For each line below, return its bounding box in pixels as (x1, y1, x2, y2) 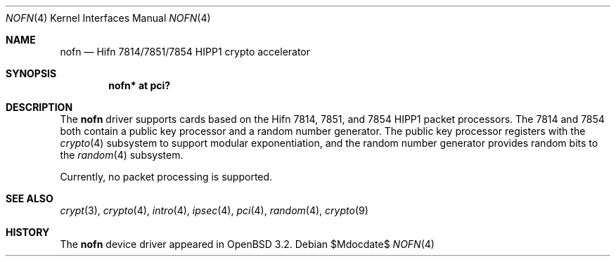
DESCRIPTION (6, 101, 73, 113)
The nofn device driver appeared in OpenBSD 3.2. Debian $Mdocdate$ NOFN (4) (60, 238, 435, 250)
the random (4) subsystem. (60, 149, 184, 161)
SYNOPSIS (6, 67, 57, 79)
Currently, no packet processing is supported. (60, 171, 273, 183)
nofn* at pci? (108, 79, 171, 91)
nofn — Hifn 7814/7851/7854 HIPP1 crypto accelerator (60, 46, 311, 58)
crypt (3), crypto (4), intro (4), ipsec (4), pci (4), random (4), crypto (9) (60, 204, 368, 216)
